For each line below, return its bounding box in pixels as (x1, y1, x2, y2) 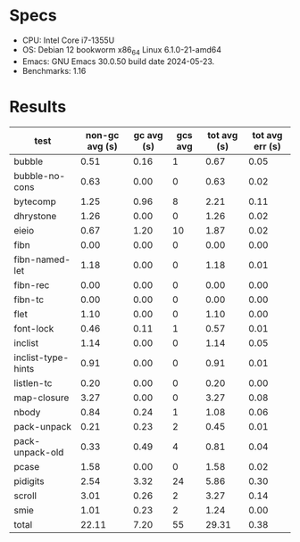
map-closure (13, 391, 70, 404)
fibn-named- (13, 253, 71, 266)
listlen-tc (13, 376, 53, 389)
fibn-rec (13, 278, 50, 291)
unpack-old (13, 446, 64, 458)
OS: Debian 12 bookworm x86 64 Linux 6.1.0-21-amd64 (21, 44, 221, 57)
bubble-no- (13, 169, 65, 182)
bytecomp (13, 195, 56, 208)
